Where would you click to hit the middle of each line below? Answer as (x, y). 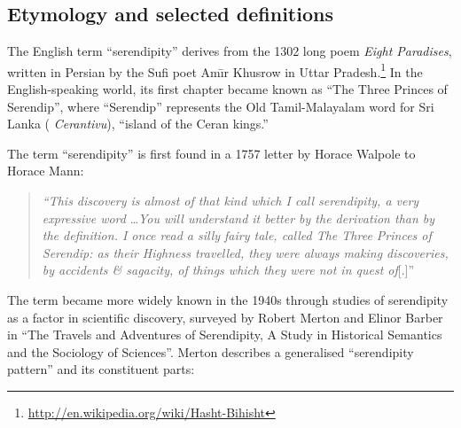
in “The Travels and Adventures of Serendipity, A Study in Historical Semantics (225, 335)
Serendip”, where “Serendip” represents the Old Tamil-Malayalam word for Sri (221, 106)
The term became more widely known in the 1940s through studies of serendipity (228, 299)
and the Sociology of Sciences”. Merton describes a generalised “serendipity (211, 351)
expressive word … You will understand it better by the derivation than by (238, 218)
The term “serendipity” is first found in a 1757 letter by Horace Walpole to (211, 153)
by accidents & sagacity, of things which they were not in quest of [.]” (228, 270)
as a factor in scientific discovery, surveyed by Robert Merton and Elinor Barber (225, 317)
